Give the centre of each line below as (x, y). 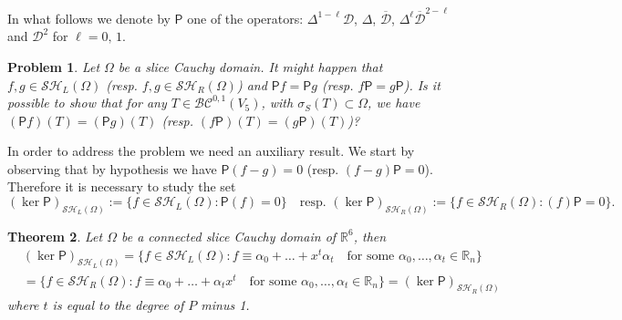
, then (370, 236)
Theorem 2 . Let (55, 236)
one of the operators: (245, 18)
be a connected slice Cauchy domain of (228, 236)
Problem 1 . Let (54, 66)
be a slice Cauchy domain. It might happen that (250, 66)
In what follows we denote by (89, 18)
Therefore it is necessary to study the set (122, 186)
